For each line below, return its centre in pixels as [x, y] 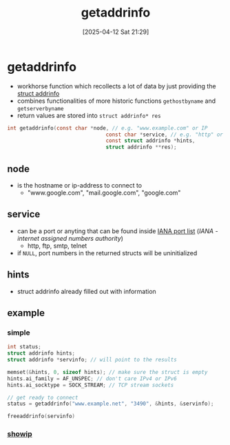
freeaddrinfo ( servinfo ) [41, 416]
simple [19, 333]
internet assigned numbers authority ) [70, 238]
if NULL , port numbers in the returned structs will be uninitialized [107, 253]
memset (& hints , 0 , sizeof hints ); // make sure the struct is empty [107, 372]
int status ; [24, 347]
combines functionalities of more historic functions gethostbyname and [116, 101]
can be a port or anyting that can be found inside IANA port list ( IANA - [117, 231]
